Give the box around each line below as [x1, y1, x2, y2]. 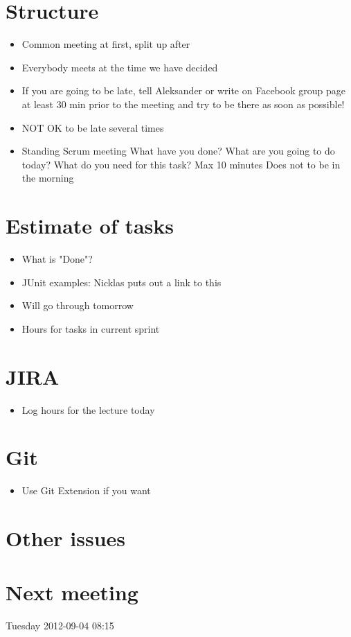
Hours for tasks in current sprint [21, 321, 160, 335]
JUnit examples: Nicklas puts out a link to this [21, 274, 222, 289]
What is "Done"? [21, 252, 93, 265]
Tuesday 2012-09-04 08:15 [6, 618, 114, 633]
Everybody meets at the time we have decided [21, 60, 218, 74]
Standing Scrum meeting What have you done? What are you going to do [21, 143, 335, 158]
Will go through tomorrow [21, 298, 134, 313]
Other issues [6, 524, 126, 552]
